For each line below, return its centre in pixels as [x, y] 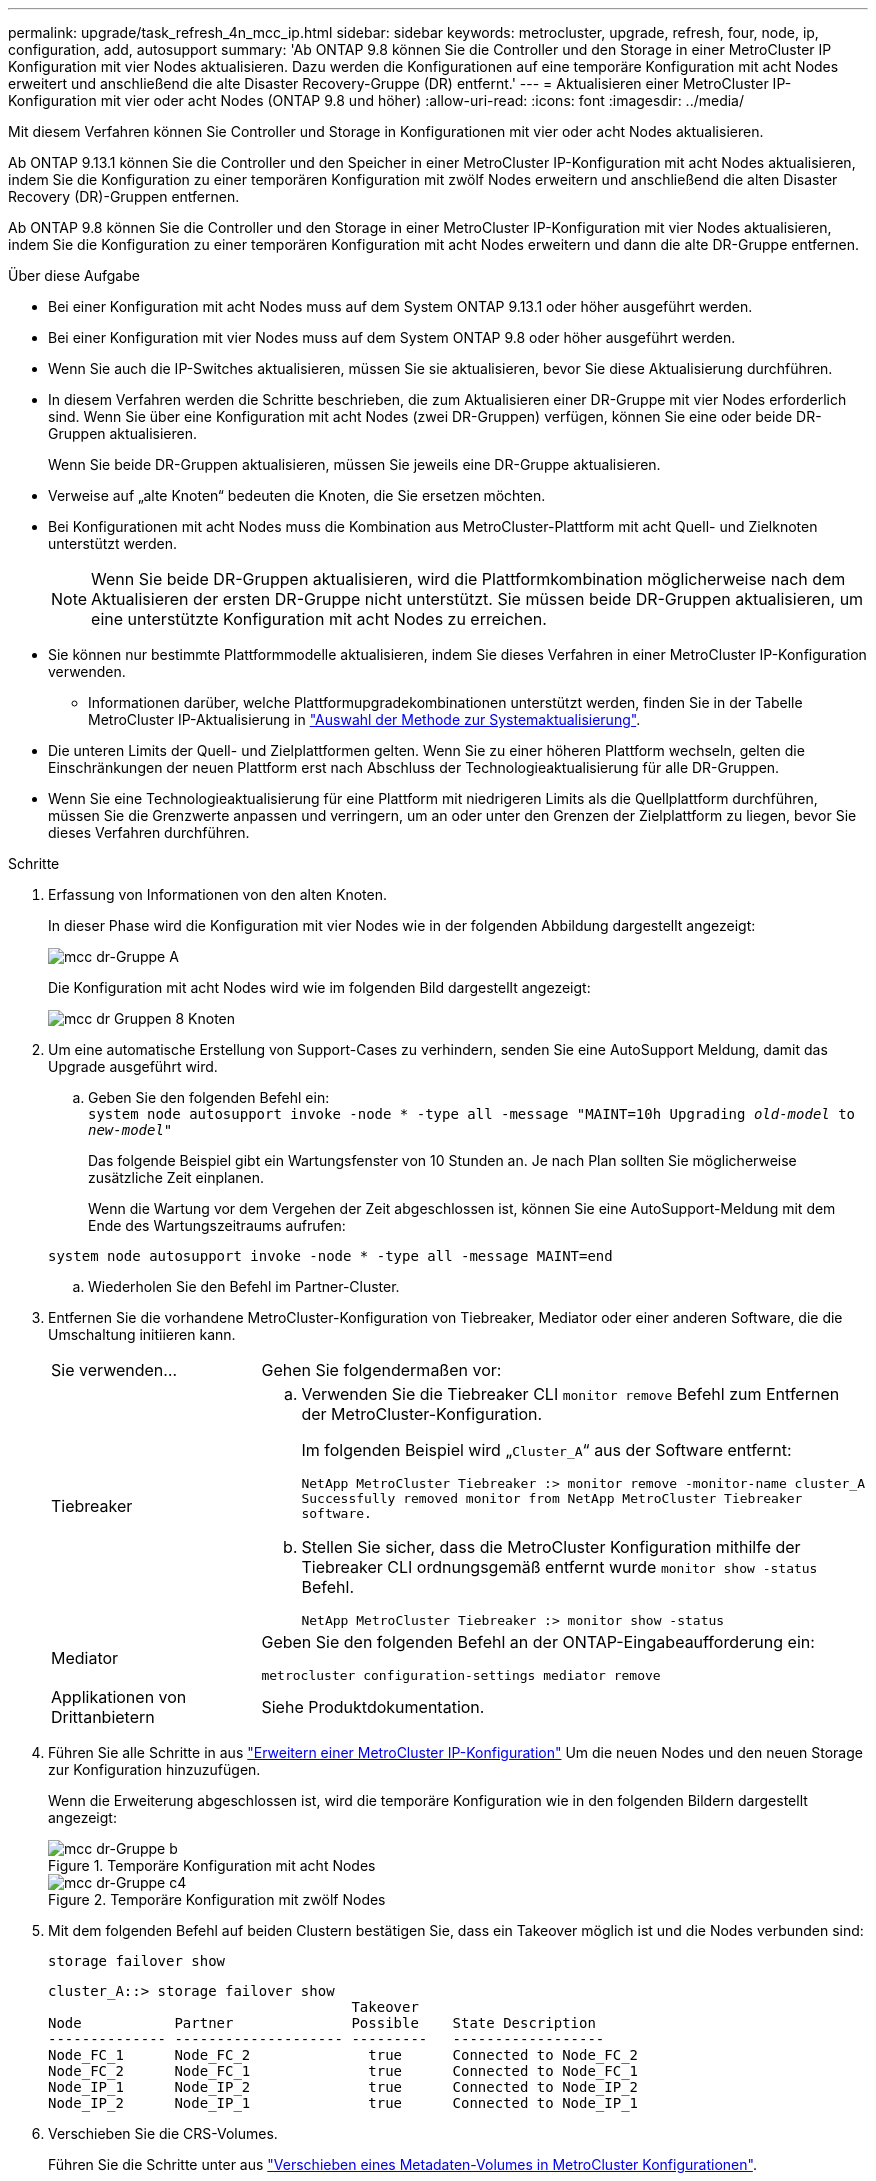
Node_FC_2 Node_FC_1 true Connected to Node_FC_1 [343, 2071]
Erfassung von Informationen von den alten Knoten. [217, 894]
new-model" [130, 1130]
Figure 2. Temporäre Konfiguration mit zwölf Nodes [217, 1899]
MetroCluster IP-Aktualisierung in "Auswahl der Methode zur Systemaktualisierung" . [364, 719]
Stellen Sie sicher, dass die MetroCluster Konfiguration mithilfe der [551, 1547]
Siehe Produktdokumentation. [373, 1707]
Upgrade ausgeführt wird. [133, 1066]
